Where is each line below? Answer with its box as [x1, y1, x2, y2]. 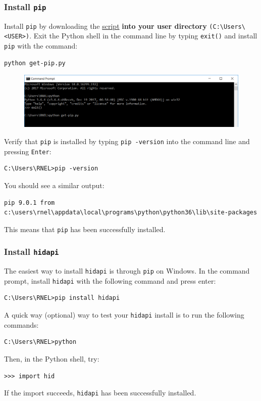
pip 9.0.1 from [4, 199, 55, 206]
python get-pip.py [4, 59, 66, 67]
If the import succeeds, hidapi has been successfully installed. [4, 387, 196, 398]
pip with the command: [4, 40, 78, 51]
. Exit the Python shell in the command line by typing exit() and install [29, 30, 257, 41]
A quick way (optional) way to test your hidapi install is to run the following [4, 309, 244, 320]
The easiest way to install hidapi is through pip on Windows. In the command [4, 265, 250, 276]
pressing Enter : [4, 146, 51, 156]
